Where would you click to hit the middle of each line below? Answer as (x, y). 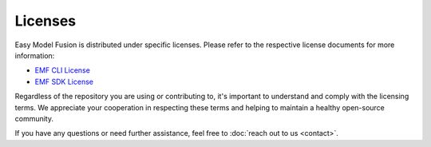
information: (35, 55)
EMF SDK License (64, 81)
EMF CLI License (63, 70)
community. (34, 118)
